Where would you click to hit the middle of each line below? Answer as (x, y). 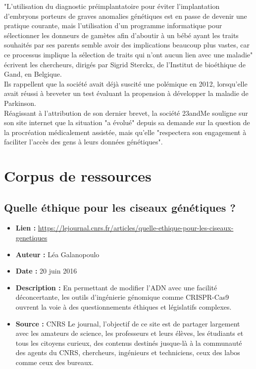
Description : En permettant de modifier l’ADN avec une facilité (116, 287)
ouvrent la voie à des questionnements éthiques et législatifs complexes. (124, 307)
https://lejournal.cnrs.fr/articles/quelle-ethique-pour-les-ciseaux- (136, 228)
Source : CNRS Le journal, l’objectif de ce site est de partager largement (128, 323)
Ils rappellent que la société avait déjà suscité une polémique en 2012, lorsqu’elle (126, 83)
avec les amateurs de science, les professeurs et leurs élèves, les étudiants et (129, 333)
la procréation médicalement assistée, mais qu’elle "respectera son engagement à (125, 132)
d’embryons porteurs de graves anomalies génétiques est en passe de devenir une (126, 16)
